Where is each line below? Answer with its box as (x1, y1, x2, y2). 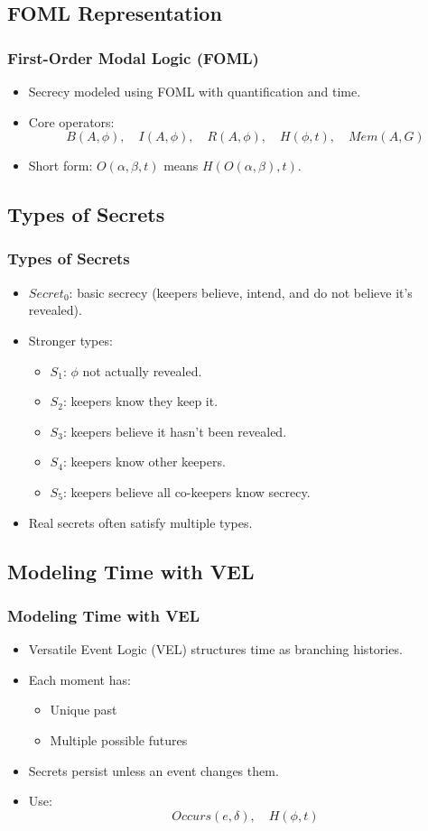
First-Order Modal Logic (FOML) (7, 46, 259, 69)
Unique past (50, 700, 117, 719)
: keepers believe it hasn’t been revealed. (62, 421, 287, 440)
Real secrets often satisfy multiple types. (28, 512, 253, 531)
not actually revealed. (82, 361, 202, 380)
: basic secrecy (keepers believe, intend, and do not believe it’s (69, 282, 413, 301)
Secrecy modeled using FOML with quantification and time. (28, 82, 361, 100)
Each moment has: (28, 669, 131, 688)
